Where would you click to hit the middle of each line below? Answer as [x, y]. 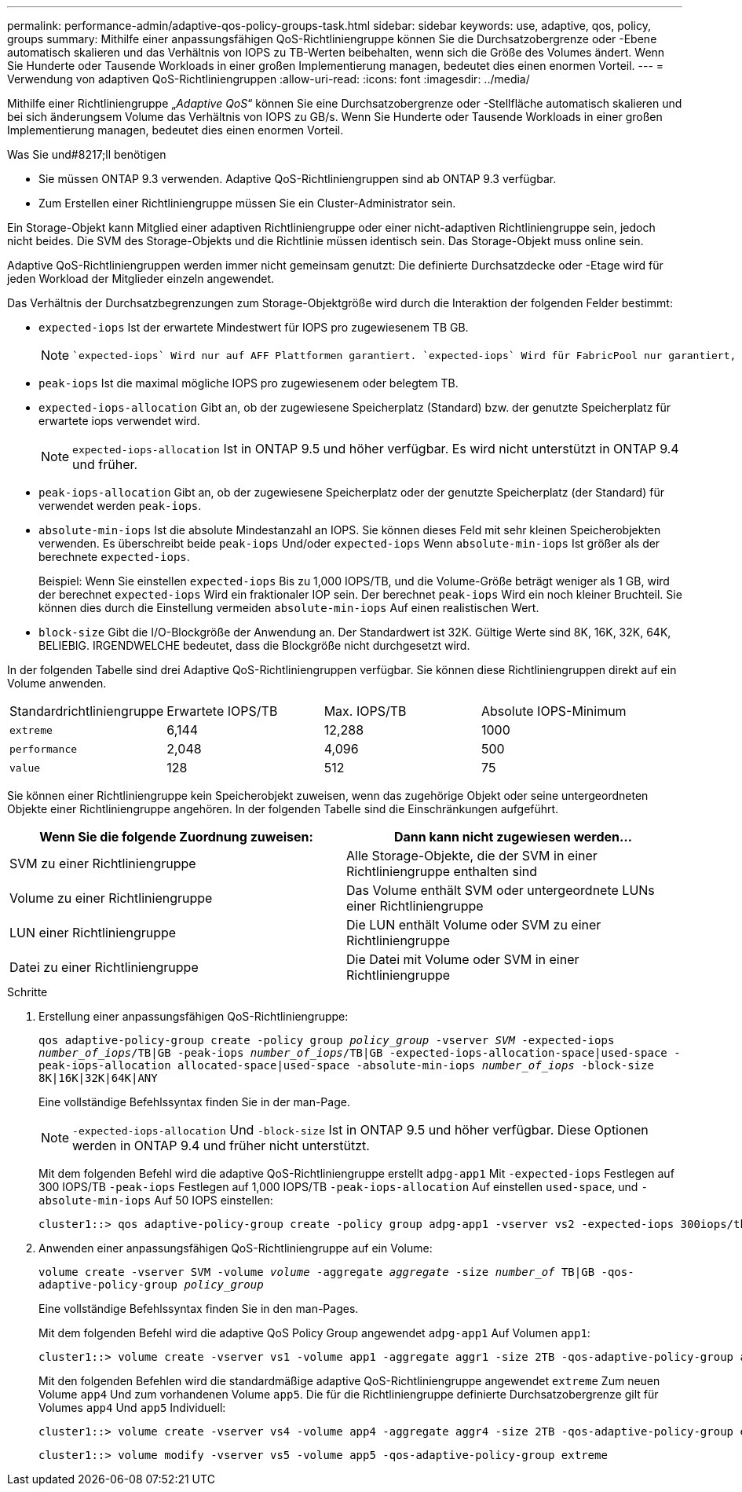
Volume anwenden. [57, 683]
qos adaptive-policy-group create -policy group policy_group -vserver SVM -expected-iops [327, 1040]
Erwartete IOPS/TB [222, 711]
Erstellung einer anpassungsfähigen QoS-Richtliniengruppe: [194, 1016]
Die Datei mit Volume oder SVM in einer [463, 959]
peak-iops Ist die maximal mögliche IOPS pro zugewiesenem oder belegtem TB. [249, 383]
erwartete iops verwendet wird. [119, 421]
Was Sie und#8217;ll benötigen [87, 154]
